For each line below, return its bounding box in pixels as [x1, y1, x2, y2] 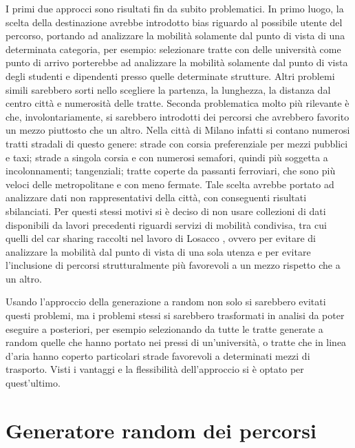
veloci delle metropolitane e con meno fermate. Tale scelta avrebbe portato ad [6, 176, 334, 191]
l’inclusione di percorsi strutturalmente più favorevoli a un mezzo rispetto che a [6, 258, 341, 272]
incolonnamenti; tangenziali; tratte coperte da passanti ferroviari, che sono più [6, 163, 336, 178]
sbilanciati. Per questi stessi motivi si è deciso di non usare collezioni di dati [6, 203, 326, 218]
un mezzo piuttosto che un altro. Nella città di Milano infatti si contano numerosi [6, 123, 350, 137]
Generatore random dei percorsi [6, 416, 316, 444]
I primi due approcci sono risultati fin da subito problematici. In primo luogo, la [6, 1, 344, 15]
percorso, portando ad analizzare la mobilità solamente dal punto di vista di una [6, 28, 345, 43]
